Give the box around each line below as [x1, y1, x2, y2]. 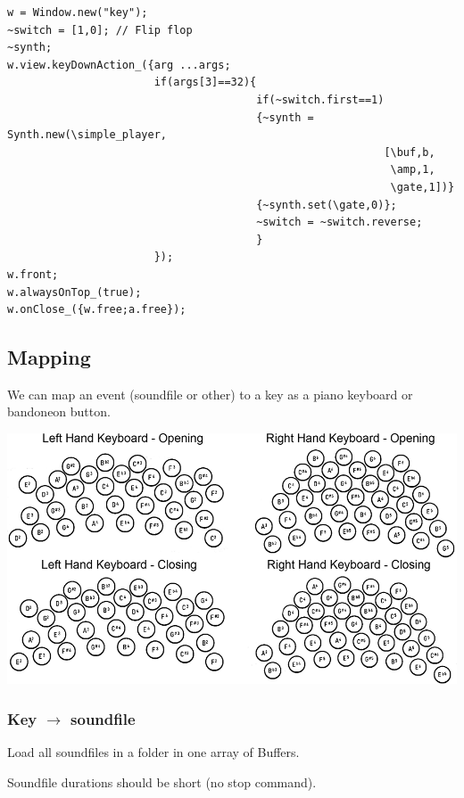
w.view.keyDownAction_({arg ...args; [7, 58, 231, 71]
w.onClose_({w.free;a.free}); [7, 303, 186, 317]
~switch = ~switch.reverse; [256, 216, 423, 229]
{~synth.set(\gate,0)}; [256, 198, 397, 211]
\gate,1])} [390, 180, 455, 193]
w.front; [7, 267, 59, 281]
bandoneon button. [7, 402, 111, 421]
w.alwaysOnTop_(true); [7, 285, 142, 299]
